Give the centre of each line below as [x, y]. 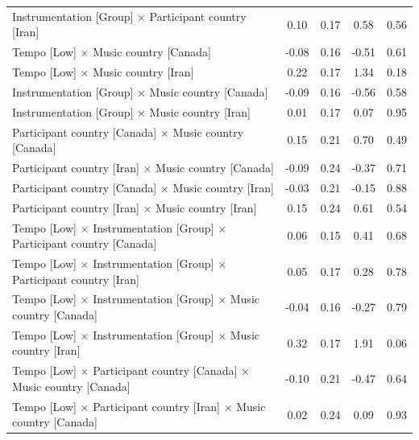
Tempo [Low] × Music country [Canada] [112, 52]
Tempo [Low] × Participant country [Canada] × [131, 370]
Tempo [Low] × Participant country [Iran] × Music [139, 406]
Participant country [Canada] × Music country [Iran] [143, 187]
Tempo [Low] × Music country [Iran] [103, 72]
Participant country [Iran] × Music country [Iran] [135, 207]
